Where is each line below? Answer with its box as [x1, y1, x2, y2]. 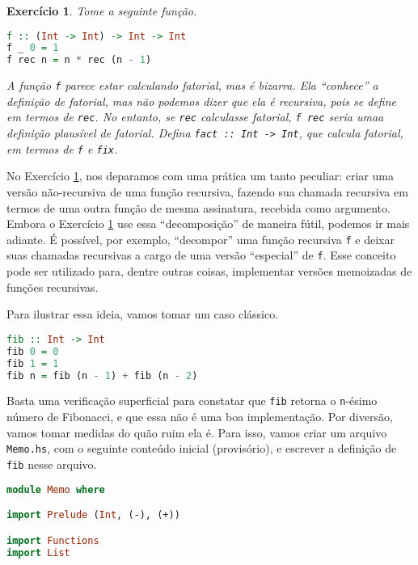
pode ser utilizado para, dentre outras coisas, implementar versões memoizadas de [6, 263, 412, 280]
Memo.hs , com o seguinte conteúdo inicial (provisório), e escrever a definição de [6, 440, 397, 457]
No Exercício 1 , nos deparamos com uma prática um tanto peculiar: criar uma [6, 167, 394, 184]
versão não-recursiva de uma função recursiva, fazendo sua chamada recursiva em [6, 183, 408, 200]
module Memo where [6, 483, 105, 495]
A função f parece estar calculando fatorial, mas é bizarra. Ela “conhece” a [6, 77, 378, 94]
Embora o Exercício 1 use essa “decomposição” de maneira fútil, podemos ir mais [6, 215, 410, 232]
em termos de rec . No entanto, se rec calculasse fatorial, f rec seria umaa [6, 108, 384, 125]
